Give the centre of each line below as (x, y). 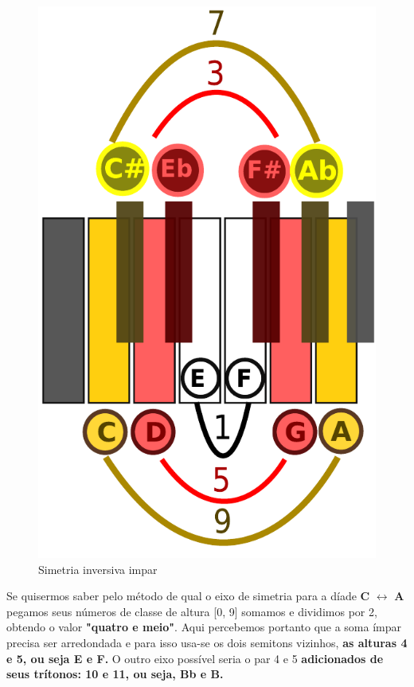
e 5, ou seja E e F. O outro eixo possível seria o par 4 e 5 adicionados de (195, 658)
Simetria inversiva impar (98, 569)
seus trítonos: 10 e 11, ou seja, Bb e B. (115, 674)
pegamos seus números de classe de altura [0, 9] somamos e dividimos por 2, (192, 611)
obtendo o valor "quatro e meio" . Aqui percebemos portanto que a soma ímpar (204, 627)
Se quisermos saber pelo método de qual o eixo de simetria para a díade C (188, 596)
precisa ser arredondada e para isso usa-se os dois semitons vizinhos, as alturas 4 (207, 643)
